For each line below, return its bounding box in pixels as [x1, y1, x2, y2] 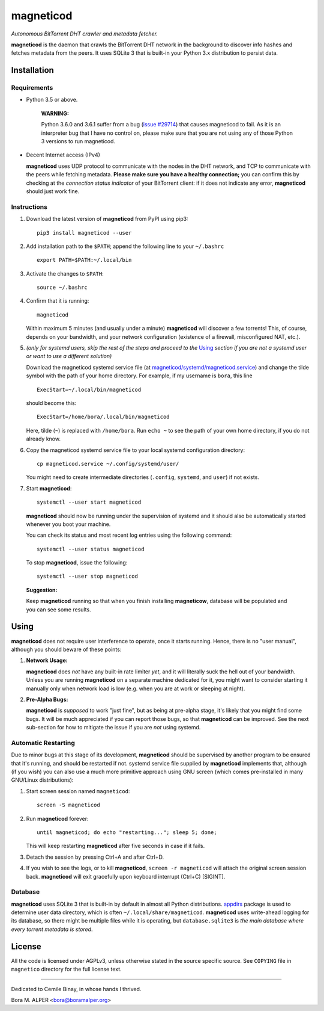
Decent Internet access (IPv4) [26, 151, 100, 159]
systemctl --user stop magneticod [37, 573, 138, 580]
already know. [26, 435, 61, 442]
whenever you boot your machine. [26, 521, 111, 528]
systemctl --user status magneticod [37, 545, 145, 552]
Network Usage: [26, 657, 68, 664]
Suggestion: [26, 586, 58, 593]
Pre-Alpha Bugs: [26, 696, 68, 703]
